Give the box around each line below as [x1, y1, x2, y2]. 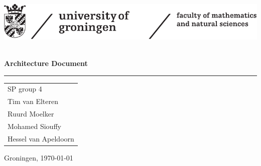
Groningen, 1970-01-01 [4, 152, 73, 162]
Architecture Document [4, 57, 88, 68]
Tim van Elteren [8, 96, 58, 106]
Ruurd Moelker [8, 108, 54, 118]
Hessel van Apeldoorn [8, 133, 74, 143]
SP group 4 [8, 83, 42, 94]
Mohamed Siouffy [8, 120, 61, 131]
